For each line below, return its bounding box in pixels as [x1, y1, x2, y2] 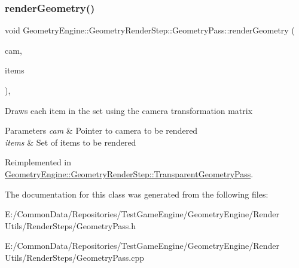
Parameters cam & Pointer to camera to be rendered [5, 124, 198, 137]
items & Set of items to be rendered [5, 135, 136, 148]
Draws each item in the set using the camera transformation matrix [5, 104, 253, 116]
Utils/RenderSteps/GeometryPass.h [5, 219, 136, 232]
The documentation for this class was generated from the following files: [5, 187, 269, 200]
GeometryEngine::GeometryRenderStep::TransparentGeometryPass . [5, 167, 254, 180]
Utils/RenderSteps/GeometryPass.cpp [5, 251, 145, 263]
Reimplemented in [5, 156, 72, 168]
